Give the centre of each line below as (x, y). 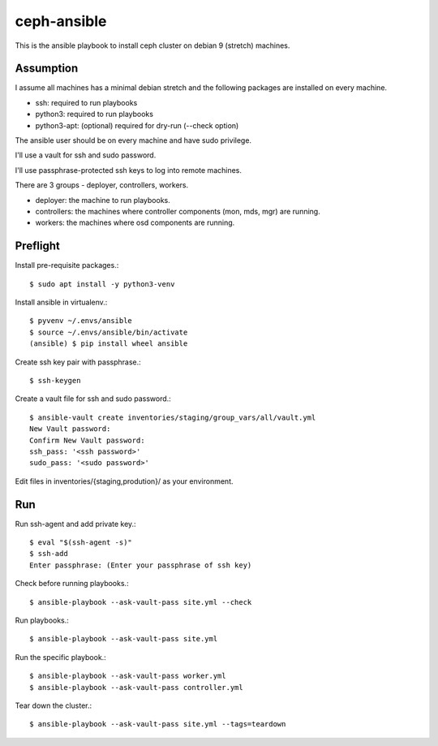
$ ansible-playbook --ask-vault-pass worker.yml (128, 676)
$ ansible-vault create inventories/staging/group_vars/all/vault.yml (173, 417)
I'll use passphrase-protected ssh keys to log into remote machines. (129, 170)
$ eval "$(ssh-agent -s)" (81, 543)
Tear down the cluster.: (54, 705)
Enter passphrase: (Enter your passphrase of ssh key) (141, 565)
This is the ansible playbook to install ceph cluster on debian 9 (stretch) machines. (152, 45)
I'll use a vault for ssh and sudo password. (86, 155)
